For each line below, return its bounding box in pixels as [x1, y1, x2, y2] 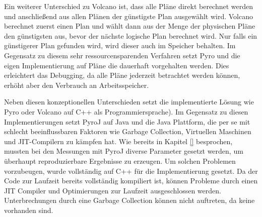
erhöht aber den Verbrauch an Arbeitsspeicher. [4, 79, 149, 90]
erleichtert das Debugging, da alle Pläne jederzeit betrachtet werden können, [4, 70, 240, 80]
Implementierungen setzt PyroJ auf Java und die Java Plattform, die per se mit [4, 116, 250, 127]
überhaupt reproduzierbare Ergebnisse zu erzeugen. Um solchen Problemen [4, 155, 236, 166]
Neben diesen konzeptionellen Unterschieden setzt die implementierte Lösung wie [4, 96, 254, 107]
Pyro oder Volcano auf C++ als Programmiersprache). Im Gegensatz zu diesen [4, 106, 248, 117]
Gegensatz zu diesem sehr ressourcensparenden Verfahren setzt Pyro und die [4, 50, 240, 60]
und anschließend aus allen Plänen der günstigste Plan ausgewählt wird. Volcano [4, 11, 253, 21]
